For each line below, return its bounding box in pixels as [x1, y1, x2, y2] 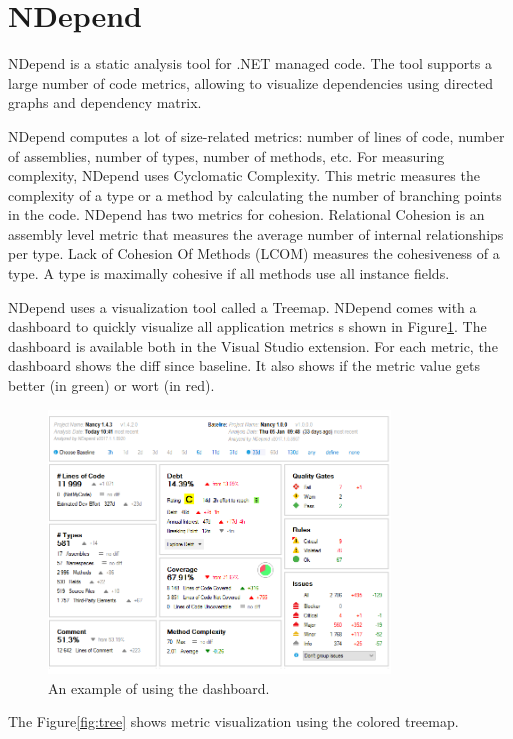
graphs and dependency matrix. [8, 92, 202, 113]
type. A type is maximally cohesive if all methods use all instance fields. [8, 263, 450, 284]
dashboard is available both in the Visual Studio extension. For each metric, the [8, 335, 498, 356]
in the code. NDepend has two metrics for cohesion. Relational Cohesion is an [8, 204, 485, 225]
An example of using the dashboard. [48, 677, 270, 698]
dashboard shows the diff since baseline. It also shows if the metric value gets [8, 355, 481, 376]
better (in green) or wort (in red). [8, 375, 215, 396]
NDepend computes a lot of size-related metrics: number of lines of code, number [8, 125, 505, 146]
